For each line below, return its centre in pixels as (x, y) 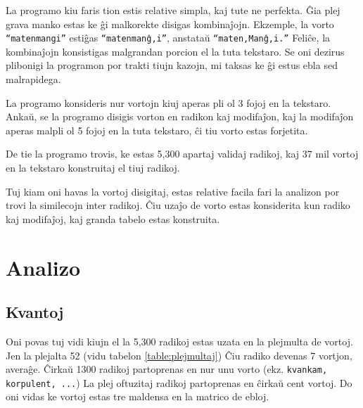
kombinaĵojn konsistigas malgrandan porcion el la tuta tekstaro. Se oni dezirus (175, 51)
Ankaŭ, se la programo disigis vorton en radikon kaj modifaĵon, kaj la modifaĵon (180, 116)
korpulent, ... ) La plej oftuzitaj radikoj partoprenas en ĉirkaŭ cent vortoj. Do (179, 382)
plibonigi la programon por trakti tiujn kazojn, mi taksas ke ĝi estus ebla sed (172, 65)
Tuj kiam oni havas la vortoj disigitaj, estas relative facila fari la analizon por (173, 191)
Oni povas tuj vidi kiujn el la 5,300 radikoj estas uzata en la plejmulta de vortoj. (179, 341)
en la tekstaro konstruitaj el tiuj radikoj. (93, 167)
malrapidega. (33, 79)
